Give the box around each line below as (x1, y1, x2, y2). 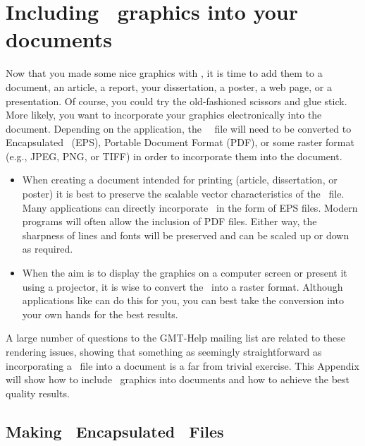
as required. (22, 241, 73, 256)
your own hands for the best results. (22, 306, 178, 321)
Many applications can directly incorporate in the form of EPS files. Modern (22, 200, 358, 215)
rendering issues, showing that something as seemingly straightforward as (6, 344, 322, 358)
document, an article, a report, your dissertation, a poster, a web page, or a (6, 79, 332, 94)
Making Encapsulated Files (6, 420, 224, 442)
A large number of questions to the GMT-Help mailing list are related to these (6, 330, 345, 345)
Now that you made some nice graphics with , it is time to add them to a (6, 66, 323, 80)
